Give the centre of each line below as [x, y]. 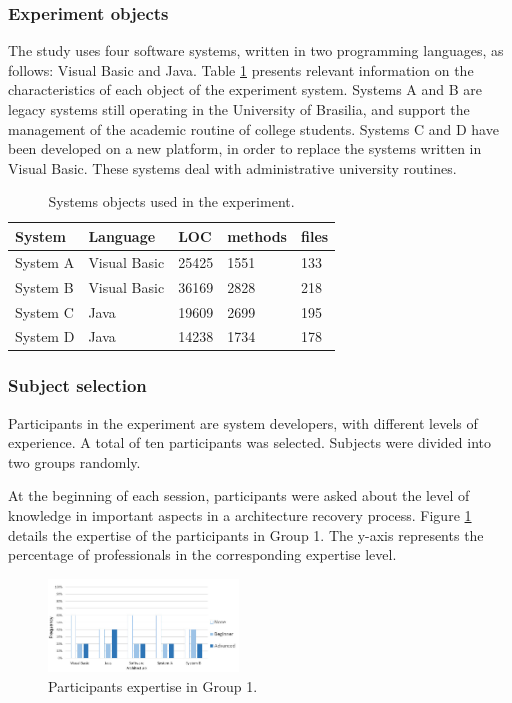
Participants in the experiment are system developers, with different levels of [243, 422]
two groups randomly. [74, 461]
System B [44, 286]
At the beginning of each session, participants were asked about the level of [239, 495]
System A [45, 261]
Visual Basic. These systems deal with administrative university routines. [232, 167]
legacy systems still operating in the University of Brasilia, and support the [239, 109]
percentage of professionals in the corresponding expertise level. [202, 554]
